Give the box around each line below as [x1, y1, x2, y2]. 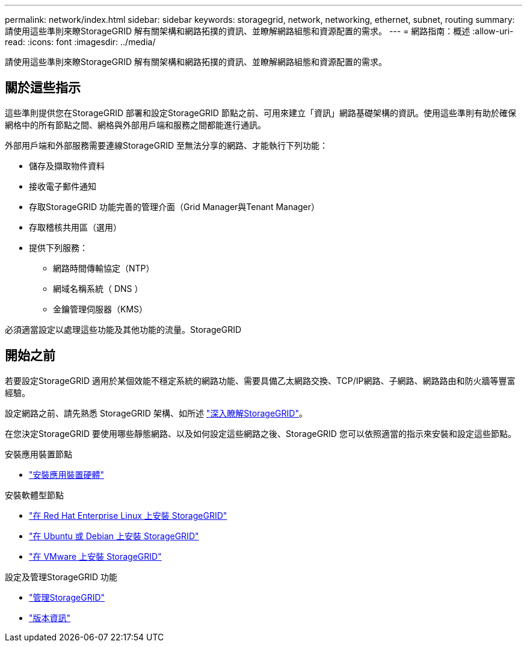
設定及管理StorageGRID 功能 [5, 571, 117, 582]
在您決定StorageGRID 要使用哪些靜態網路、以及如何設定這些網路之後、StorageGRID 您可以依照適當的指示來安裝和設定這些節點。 [5, 428, 516, 439]
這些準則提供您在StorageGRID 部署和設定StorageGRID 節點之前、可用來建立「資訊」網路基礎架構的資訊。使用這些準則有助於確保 [5, 107, 516, 118]
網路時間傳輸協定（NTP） [53, 262, 155, 273]
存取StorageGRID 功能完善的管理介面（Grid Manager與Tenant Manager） [29, 201, 320, 212]
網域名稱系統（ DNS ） [53, 283, 143, 294]
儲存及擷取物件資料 [29, 160, 105, 171]
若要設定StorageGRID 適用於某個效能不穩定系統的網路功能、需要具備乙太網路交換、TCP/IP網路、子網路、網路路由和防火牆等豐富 [5, 375, 516, 386]
